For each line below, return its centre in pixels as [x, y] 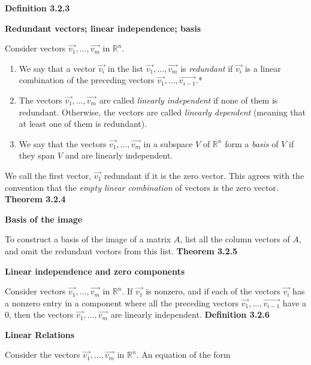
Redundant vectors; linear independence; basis [103, 28]
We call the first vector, [48, 175]
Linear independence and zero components [95, 271]
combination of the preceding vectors [87, 80]
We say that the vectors [63, 143]
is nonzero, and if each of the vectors [213, 291]
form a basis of [252, 143]
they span [37, 155]
